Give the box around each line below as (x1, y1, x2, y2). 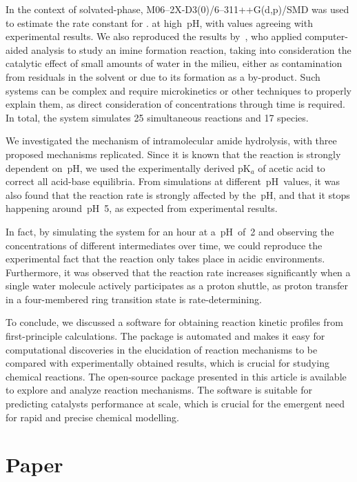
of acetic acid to (258, 160, 325, 175)
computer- (305, 29, 348, 44)
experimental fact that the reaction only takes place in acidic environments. (6, 251, 325, 266)
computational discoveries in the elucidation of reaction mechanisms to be (6, 342, 318, 356)
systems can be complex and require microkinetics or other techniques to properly (6, 83, 351, 97)
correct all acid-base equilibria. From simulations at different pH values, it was (6, 174, 340, 189)
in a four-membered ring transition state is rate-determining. (6, 291, 262, 306)
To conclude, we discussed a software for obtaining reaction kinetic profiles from (6, 315, 343, 329)
